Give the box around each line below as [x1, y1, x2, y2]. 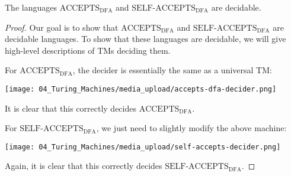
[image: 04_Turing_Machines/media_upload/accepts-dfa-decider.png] [5, 84, 277, 93]
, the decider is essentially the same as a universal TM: [72, 64, 272, 76]
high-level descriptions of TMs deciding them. [5, 44, 171, 56]
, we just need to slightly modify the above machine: [96, 122, 287, 134]
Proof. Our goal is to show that [5, 21, 119, 33]
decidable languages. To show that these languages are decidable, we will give [5, 32, 286, 45]
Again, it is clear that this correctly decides [5, 159, 162, 172]
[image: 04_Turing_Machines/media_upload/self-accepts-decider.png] [5, 142, 281, 151]
